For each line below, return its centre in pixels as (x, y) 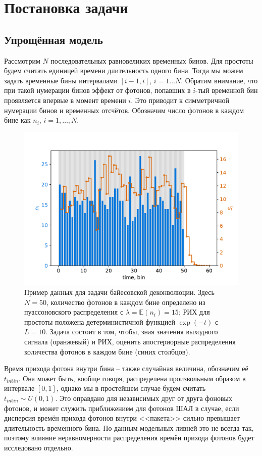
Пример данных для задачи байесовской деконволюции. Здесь (119, 292)
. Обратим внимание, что (219, 80)
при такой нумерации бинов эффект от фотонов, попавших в (97, 90)
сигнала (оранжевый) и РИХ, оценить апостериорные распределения (130, 341)
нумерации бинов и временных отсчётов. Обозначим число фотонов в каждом (124, 110)
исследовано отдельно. (39, 447)
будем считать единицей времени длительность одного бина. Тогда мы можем (124, 70)
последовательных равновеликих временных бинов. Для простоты (152, 60)
